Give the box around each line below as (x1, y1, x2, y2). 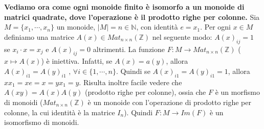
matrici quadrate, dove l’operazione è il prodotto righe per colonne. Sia (4, 11, 260, 22)
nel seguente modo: (152, 31, 212, 42)
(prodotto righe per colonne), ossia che (85, 87, 206, 97)
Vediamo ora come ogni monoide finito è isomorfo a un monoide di (4, 2, 245, 12)
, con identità (136, 21, 178, 32)
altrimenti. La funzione (93, 43, 165, 54)
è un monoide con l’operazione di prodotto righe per (87, 96, 251, 107)
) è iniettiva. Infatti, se (41, 56, 113, 66)
